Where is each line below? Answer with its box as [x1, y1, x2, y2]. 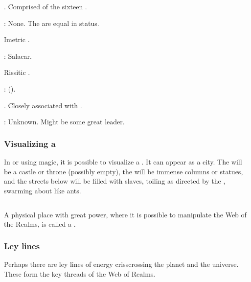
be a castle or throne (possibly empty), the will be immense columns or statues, [4, 166, 243, 176]
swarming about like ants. [4, 185, 81, 195]
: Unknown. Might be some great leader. [4, 117, 125, 127]
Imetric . [4, 34, 30, 45]
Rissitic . [4, 67, 30, 77]
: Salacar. [4, 50, 32, 61]
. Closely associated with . [4, 100, 82, 110]
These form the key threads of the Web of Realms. [4, 268, 156, 279]
